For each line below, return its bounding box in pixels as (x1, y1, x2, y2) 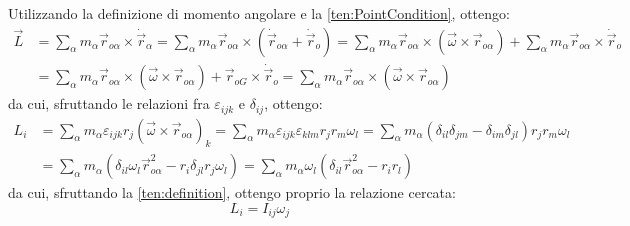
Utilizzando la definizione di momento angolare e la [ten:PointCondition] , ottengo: (8, 3, 510, 23)
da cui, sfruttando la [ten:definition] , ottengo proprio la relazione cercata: (8, 182, 456, 203)
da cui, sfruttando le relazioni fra (8, 93, 210, 114)
